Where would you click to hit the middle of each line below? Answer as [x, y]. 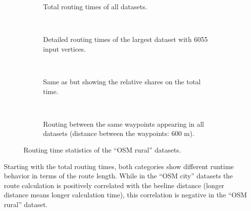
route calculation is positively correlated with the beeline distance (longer [114, 185]
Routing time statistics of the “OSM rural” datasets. [102, 149]
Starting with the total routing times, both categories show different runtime [119, 166]
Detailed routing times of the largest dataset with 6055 [125, 39]
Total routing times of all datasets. [95, 6]
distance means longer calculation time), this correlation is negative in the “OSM [125, 195]
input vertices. [65, 48]
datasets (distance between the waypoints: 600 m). [119, 133]
